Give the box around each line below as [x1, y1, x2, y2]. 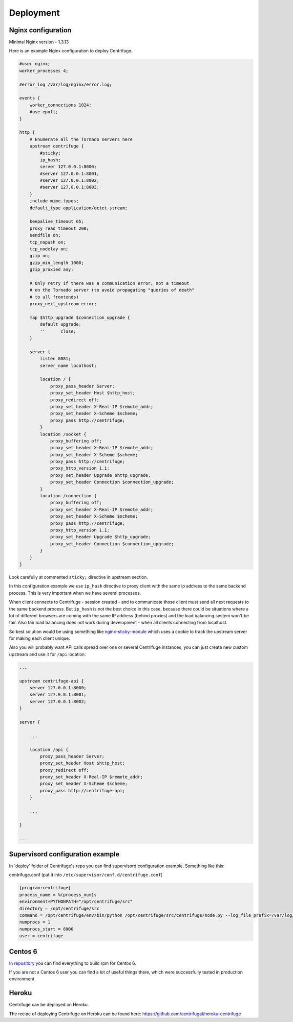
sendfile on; [29, 233, 61, 238]
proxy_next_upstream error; [29, 301, 97, 307]
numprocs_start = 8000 [19, 926, 74, 932]
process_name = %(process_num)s [19, 892, 97, 898]
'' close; [40, 328, 77, 334]
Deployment [9, 7, 60, 18]
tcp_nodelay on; [29, 246, 68, 252]
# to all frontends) [29, 294, 79, 300]
